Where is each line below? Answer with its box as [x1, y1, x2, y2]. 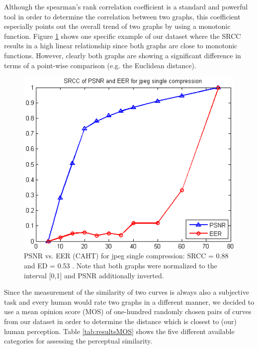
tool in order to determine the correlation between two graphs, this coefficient [4, 11, 241, 21]
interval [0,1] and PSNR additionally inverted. [24, 270, 164, 280]
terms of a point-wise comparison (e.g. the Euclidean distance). [4, 60, 196, 70]
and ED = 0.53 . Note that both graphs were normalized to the [24, 260, 217, 270]
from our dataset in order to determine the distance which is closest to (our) [4, 316, 237, 326]
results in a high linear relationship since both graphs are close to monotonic [4, 40, 238, 51]
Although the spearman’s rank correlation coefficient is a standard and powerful [4, 1, 248, 11]
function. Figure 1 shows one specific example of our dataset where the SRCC [4, 30, 241, 41]
